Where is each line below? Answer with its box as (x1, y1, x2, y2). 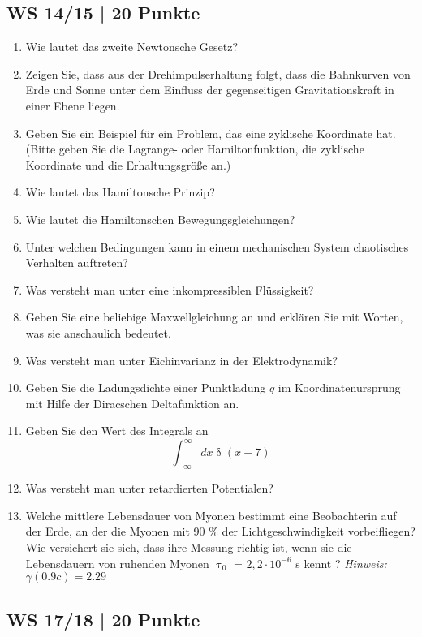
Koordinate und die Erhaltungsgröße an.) (25, 156, 231, 173)
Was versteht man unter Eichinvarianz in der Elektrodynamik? (25, 351, 338, 368)
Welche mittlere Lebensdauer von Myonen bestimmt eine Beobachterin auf (25, 506, 397, 523)
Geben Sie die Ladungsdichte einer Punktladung (25, 379, 266, 396)
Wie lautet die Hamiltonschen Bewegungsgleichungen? (25, 210, 295, 227)
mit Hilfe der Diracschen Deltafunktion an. (25, 394, 239, 411)
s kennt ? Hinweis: (295, 554, 387, 571)
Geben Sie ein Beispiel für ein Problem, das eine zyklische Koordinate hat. (25, 124, 396, 141)
